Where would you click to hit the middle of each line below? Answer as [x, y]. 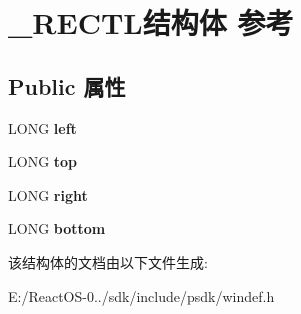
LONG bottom [57, 228]
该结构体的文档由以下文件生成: [108, 261]
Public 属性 [67, 85]
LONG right [48, 194]
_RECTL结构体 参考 [151, 22]
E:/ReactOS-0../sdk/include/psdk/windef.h [141, 295]
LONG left [42, 127]
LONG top [43, 161]
